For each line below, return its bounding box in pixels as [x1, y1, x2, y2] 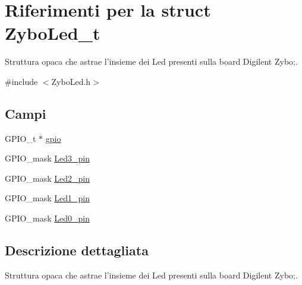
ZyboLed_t [5, 21, 100, 45]
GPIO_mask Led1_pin [5, 192, 90, 204]
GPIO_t [5, 132, 36, 144]
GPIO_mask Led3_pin [5, 152, 90, 164]
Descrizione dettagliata [5, 241, 149, 259]
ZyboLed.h [51, 75, 91, 87]
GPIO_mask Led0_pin [5, 212, 90, 224]
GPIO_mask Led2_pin [5, 172, 90, 184]
